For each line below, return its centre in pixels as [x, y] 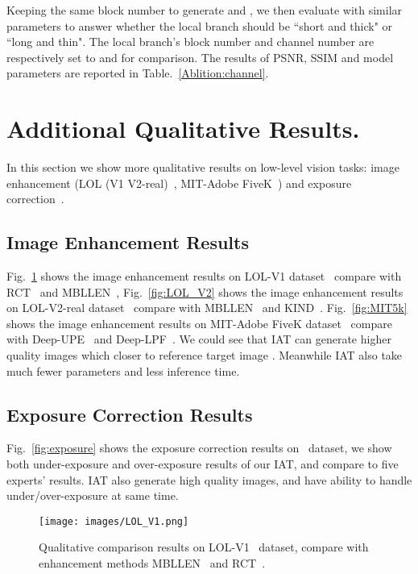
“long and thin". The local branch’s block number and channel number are [190, 42]
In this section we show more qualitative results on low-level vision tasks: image [203, 167]
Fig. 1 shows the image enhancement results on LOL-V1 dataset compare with [204, 276]
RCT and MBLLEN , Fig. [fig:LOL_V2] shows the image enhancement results [205, 291]
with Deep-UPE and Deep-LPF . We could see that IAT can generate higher [199, 339]
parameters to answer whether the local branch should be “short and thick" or [200, 25]
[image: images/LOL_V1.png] [114, 521]
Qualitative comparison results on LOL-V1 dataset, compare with [204, 547]
